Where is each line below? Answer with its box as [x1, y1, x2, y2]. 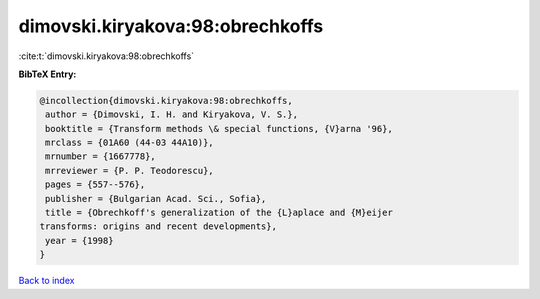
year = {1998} [45, 235, 114, 246]
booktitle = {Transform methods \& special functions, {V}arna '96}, [45, 123, 394, 134]
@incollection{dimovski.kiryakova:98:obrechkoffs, [39, 95, 294, 106]
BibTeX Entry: [18, 68, 77, 80]
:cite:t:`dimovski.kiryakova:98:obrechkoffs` [18, 50, 195, 62]
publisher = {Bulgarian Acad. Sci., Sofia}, [45, 193, 267, 204]
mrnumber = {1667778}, [45, 151, 157, 162]
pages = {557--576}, [45, 179, 146, 190]
